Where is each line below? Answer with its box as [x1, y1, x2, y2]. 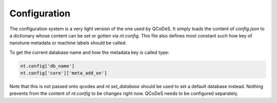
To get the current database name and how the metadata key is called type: [9, 49, 169, 55]
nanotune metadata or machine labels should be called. [9, 40, 127, 46]
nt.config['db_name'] [20, 63, 75, 69]
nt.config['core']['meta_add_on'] [20, 70, 107, 76]
